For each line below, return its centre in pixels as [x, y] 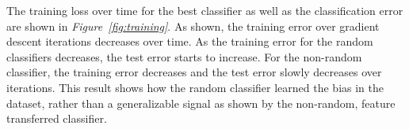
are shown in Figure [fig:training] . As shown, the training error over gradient [193, 26]
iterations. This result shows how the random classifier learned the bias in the [195, 87]
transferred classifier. [57, 118]
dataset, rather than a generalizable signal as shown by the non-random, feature [201, 103]
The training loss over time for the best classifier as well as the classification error [205, 10]
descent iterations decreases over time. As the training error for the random [190, 41]
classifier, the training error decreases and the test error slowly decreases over [194, 72]
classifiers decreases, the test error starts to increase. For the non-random [184, 56]
